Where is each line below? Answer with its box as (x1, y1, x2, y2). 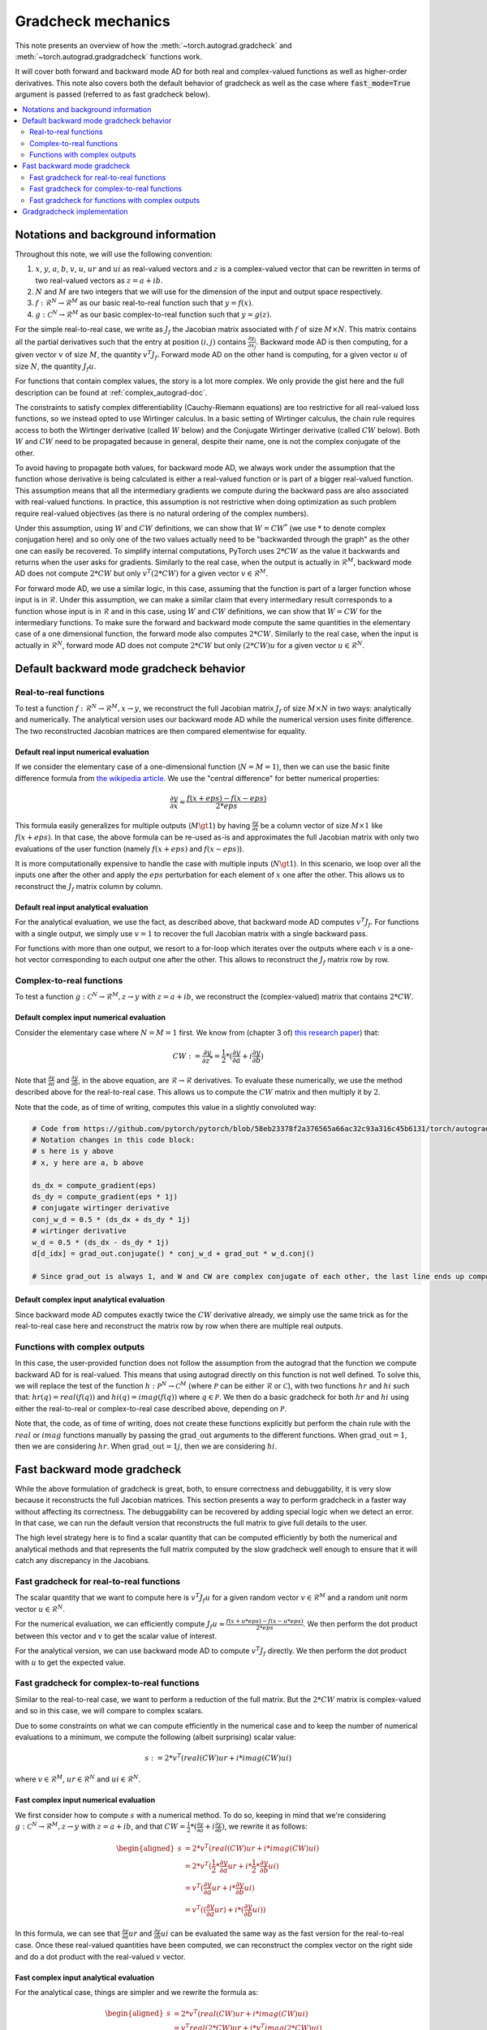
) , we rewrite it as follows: (222, 1821, 308, 1831)
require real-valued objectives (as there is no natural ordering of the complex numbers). (15, 508, 309, 518)
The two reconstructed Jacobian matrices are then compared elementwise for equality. (15, 726, 308, 736)
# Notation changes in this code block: (32, 1135, 195, 1144)
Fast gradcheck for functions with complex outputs (29, 195, 200, 205)
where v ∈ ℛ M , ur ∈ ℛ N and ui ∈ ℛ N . (15, 1773, 141, 1784)
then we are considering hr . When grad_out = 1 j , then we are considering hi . (15, 1441, 278, 1451)
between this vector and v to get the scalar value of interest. (15, 1630, 218, 1640)
